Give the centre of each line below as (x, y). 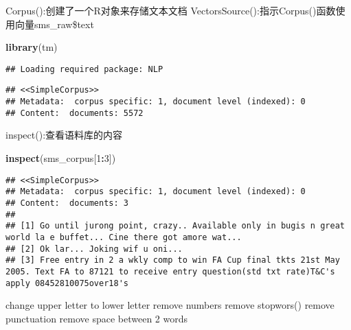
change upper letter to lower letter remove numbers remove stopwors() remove (170, 305)
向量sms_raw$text (54, 24)
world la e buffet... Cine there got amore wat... (124, 237)
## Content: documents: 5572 (75, 113)
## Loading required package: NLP (84, 69)
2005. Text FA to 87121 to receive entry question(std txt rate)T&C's (170, 271)
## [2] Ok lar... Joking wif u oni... (94, 249)
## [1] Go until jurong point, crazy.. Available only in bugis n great (175, 226)
